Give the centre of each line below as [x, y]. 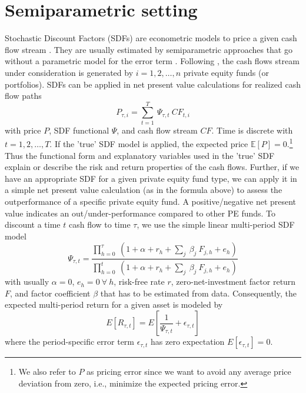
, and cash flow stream [157, 130]
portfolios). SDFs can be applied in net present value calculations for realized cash [153, 84]
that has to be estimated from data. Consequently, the [198, 293]
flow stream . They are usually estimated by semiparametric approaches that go [149, 49]
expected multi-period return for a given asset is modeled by [114, 304]
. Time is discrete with [252, 130]
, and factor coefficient [50, 293]
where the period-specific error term [70, 342]
